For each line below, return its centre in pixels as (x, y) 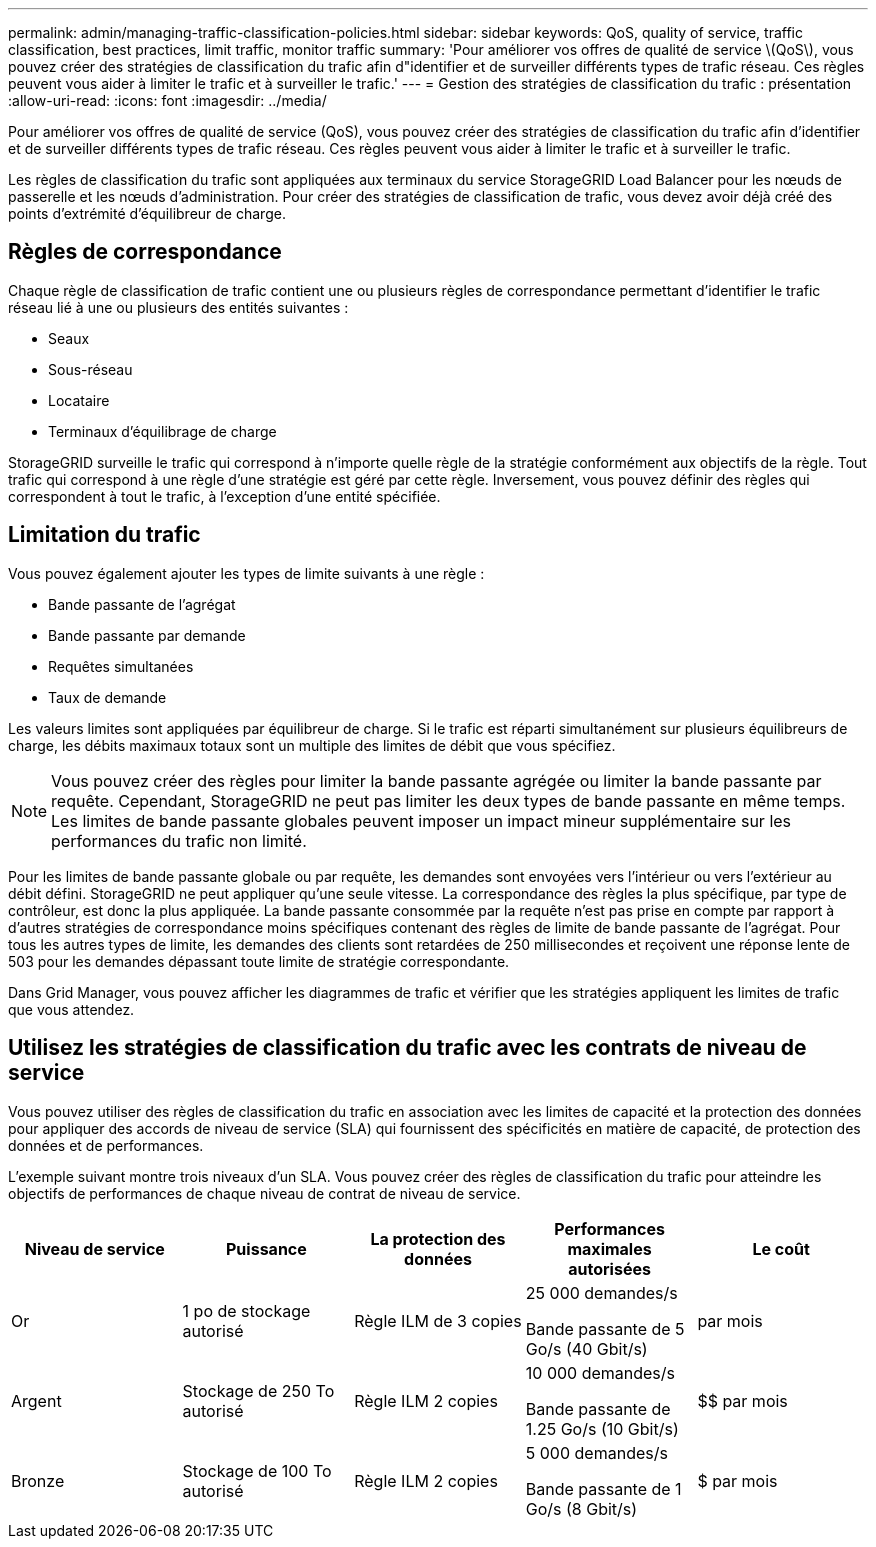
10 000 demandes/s (600, 1372)
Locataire (79, 400)
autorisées (609, 1268)
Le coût (781, 1248)
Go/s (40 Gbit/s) (586, 1348)
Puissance (266, 1248)
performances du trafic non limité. (179, 840)
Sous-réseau (90, 369)
